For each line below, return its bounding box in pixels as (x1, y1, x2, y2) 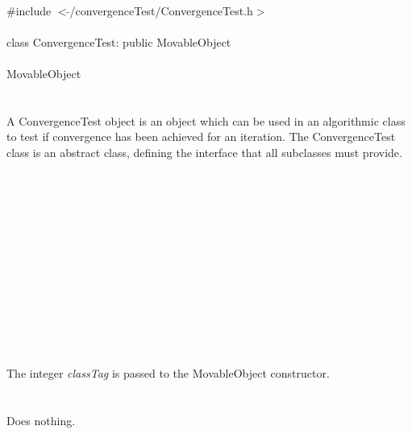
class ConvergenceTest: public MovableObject (6, 33, 231, 50)
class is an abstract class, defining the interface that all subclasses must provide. (6, 143, 402, 160)
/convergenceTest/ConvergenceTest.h (69, 2, 253, 19)
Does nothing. (6, 412, 76, 429)
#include (6, 2, 52, 19)
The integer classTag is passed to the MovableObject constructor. (6, 365, 330, 382)
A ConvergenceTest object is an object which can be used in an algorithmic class (6, 112, 406, 129)
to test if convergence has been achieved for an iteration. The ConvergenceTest (6, 128, 396, 145)
